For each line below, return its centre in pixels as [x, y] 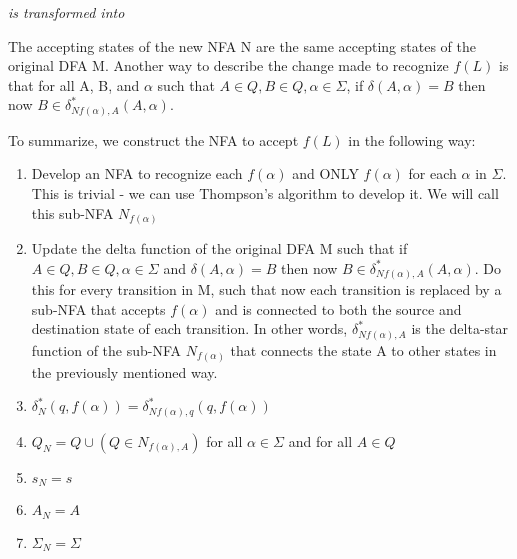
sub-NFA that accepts [98, 308]
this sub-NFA [72, 212]
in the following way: [412, 139]
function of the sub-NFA [106, 350]
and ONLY [325, 173]
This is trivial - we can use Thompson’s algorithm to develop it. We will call [265, 193]
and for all [320, 440]
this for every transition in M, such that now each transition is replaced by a [266, 289]
